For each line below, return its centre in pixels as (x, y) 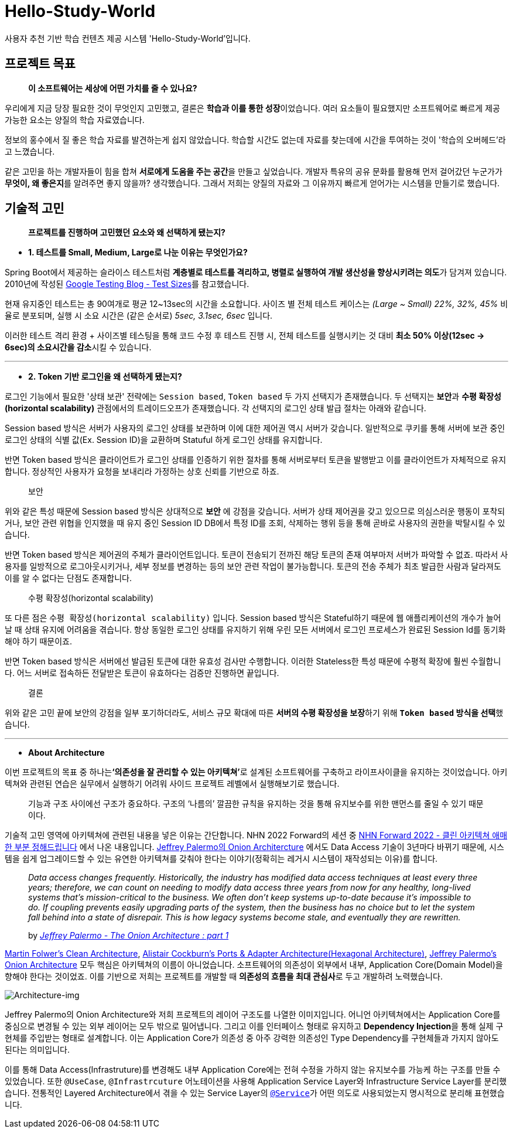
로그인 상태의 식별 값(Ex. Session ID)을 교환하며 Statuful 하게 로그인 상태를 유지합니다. (164, 440)
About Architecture (66, 753)
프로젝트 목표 (40, 64)
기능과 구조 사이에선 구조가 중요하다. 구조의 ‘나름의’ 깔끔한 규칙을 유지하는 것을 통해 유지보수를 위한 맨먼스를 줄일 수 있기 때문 (256, 804)
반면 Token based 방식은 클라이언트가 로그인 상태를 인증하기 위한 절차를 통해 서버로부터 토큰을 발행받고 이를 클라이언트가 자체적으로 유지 (256, 460)
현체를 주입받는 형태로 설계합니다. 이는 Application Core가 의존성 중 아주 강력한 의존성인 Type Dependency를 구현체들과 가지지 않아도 (252, 1038)
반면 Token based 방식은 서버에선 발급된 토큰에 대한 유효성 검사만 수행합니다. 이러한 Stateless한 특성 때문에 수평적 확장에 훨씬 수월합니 (253, 661)
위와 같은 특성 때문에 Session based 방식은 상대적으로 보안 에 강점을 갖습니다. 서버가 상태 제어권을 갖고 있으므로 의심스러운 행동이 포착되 (255, 511)
